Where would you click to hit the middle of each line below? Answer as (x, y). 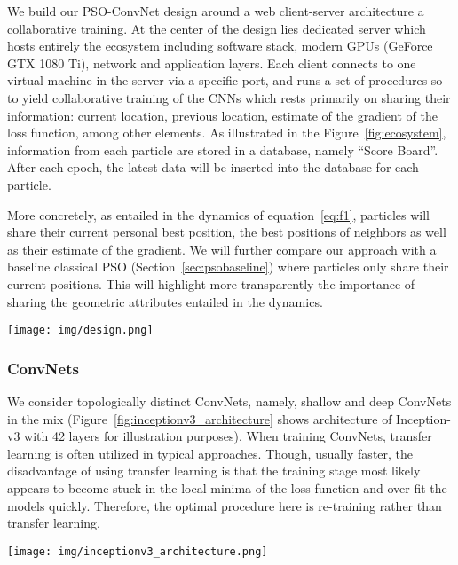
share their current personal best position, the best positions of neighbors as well (227, 232)
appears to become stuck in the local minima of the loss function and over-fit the (227, 487)
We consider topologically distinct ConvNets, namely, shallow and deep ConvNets (229, 400)
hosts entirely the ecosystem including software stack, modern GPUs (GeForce (220, 46)
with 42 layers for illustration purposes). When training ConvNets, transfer (228, 436)
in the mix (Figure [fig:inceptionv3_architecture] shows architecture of (200, 418)
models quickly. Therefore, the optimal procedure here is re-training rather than (225, 505)
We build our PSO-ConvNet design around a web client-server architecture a (216, 11)
